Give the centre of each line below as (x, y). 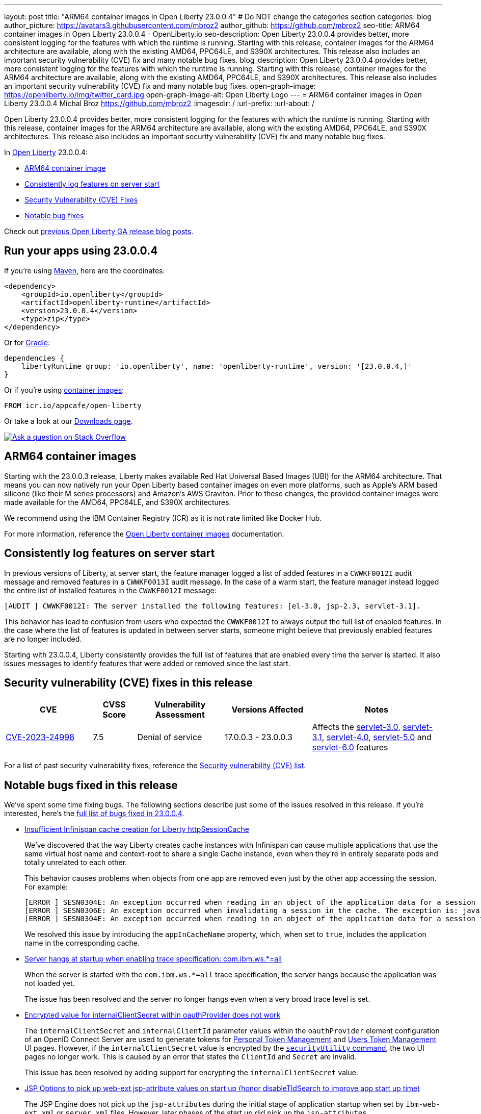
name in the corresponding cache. (82, 943)
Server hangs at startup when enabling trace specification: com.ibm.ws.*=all (153, 959)
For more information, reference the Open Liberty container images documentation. (144, 534)
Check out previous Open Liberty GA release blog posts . (99, 231)
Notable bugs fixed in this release (91, 785)
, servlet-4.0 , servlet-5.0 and (377, 737)
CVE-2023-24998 (40, 737)
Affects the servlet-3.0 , (356, 727)
